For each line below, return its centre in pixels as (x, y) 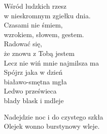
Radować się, (23, 44)
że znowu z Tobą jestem (39, 53)
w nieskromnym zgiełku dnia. (47, 15)
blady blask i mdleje (34, 100)
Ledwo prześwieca (30, 91)
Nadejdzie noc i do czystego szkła (54, 116)
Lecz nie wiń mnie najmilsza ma (52, 62)
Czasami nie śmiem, (33, 25)
